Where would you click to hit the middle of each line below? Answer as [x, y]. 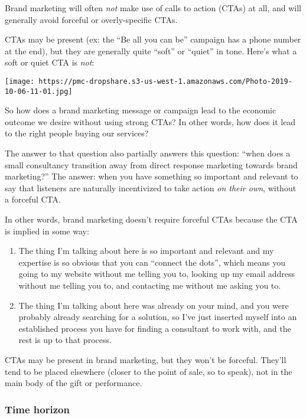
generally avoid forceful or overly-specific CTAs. [91, 19]
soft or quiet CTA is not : [50, 62]
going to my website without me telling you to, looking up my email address [157, 274]
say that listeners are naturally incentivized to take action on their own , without [151, 187]
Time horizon [37, 409]
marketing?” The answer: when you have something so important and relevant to [152, 176]
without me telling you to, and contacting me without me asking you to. [150, 285]
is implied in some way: [47, 231]
